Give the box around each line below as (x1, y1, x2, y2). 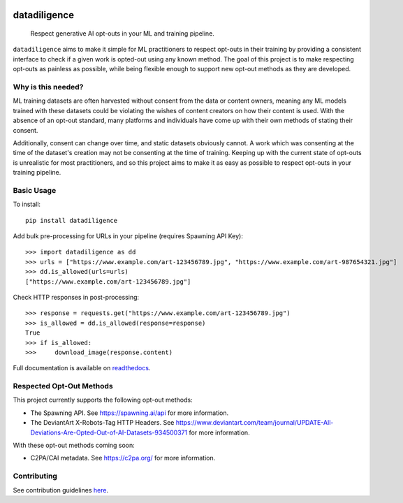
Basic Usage (13, 185, 57, 195)
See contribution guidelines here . (13, 486, 108, 494)
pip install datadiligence (25, 217, 118, 224)
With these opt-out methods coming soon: (13, 441, 135, 449)
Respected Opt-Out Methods (13, 381, 113, 391)
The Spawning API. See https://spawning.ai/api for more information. (30, 409, 229, 417)
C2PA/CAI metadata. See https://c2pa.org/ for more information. (30, 454, 216, 462)
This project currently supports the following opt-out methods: (13, 395, 193, 404)
